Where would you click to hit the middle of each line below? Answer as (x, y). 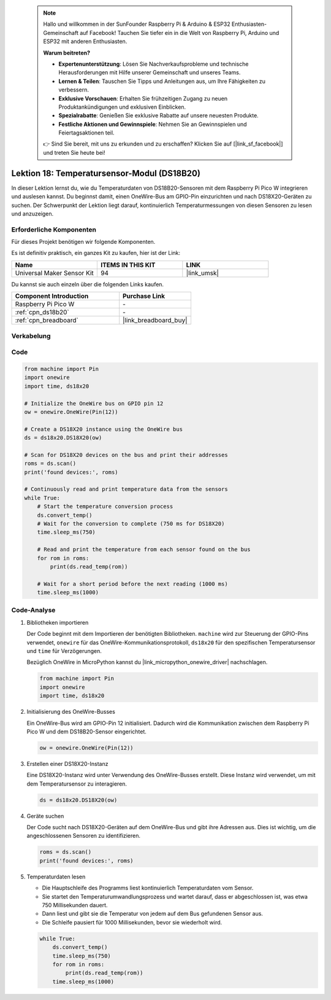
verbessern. (74, 90)
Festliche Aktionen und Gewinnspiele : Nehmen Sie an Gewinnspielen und (153, 124)
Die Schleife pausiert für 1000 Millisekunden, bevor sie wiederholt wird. (132, 922)
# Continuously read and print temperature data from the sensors (126, 489)
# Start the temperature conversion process (105, 506)
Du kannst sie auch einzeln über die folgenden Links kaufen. (88, 284)
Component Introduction (52, 296)
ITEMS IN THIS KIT (128, 265)
